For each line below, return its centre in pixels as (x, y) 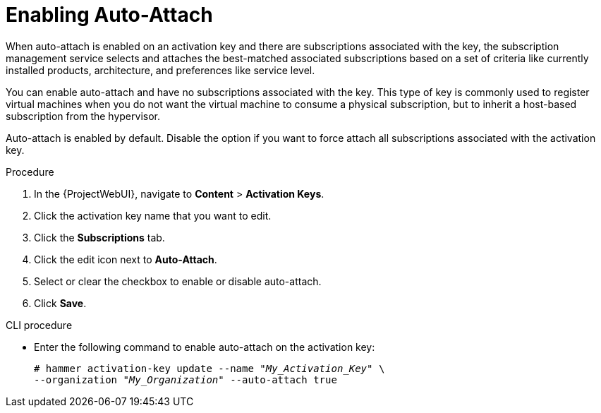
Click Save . (60, 303)
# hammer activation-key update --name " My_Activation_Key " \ (210, 368)
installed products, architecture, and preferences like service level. (160, 70)
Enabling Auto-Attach (109, 15)
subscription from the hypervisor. (83, 116)
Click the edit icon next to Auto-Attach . (126, 259)
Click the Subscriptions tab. (99, 237)
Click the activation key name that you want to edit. (153, 215)
